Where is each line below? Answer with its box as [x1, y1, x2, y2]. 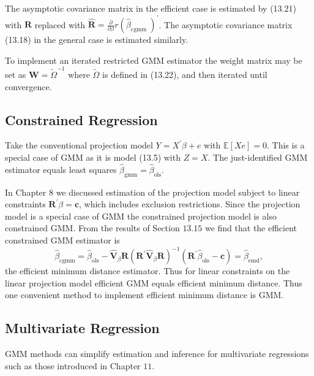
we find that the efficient [204, 221, 297, 234]
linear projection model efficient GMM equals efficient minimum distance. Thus [5, 276, 302, 289]
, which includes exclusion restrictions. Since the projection [79, 198, 301, 210]
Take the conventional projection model [5, 139, 153, 152]
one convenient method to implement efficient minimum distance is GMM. [5, 288, 284, 301]
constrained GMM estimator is [5, 233, 120, 246]
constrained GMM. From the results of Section [5, 221, 180, 234]
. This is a [266, 139, 305, 152]
